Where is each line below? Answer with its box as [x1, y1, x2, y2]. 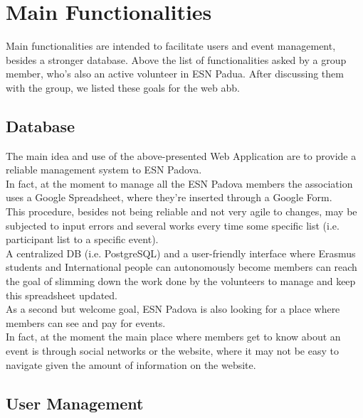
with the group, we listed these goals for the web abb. [6, 80, 240, 95]
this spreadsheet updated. [6, 287, 118, 302]
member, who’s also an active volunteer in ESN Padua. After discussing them [6, 66, 344, 81]
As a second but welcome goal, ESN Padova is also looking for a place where [6, 301, 340, 316]
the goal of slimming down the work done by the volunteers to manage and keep [6, 274, 356, 289]
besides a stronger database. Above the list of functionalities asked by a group [6, 52, 347, 67]
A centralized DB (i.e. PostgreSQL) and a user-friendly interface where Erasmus [6, 245, 356, 260]
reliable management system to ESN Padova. [6, 162, 202, 177]
